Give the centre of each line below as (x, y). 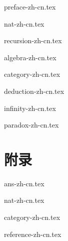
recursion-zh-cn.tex (33, 40)
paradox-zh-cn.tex (31, 125)
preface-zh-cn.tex (30, 7)
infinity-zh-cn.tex (30, 108)
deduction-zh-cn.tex (34, 91)
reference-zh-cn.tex (33, 234)
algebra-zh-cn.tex (30, 57)
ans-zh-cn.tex (24, 183)
